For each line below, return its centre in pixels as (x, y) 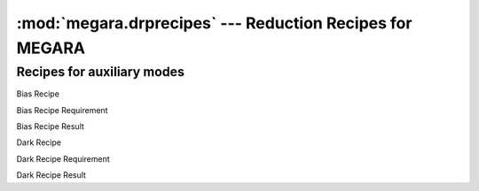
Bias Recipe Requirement (62, 110)
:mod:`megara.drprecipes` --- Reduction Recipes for (214, 23)
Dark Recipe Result (51, 175)
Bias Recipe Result (50, 126)
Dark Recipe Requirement (63, 158)
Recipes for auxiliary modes (101, 72)
